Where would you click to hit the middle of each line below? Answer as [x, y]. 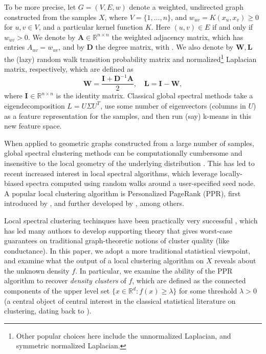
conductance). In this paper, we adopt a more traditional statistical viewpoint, [127, 250]
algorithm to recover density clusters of [65, 280]
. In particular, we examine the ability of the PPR [154, 270]
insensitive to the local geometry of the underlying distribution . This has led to [129, 163]
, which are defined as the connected [189, 280]
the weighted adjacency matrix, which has [178, 37]
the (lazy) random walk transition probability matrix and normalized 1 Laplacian [130, 58]
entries [15, 47]
